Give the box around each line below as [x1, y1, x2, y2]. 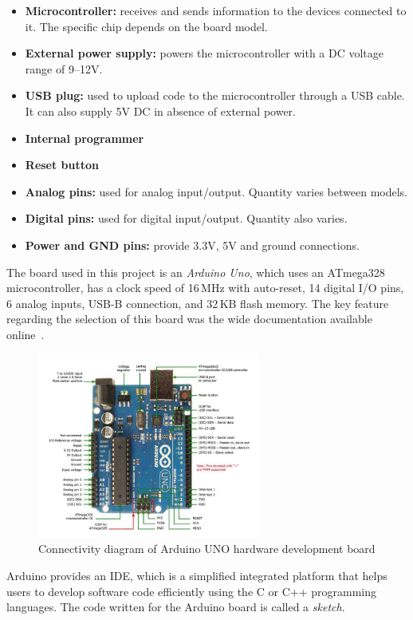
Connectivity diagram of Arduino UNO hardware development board [38, 540, 376, 557]
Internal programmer [25, 129, 144, 146]
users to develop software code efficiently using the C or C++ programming [6, 582, 377, 599]
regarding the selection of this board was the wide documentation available [6, 310, 372, 327]
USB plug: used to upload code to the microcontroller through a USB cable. [25, 87, 405, 104]
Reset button [25, 156, 100, 173]
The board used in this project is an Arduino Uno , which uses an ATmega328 [6, 263, 385, 280]
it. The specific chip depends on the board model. [25, 18, 268, 34]
